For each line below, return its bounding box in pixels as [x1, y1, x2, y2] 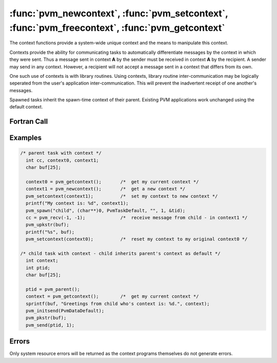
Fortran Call [9, 117, 48, 126]
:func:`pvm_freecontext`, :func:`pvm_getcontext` [9, 22, 225, 33]
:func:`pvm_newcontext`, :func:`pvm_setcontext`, [9, 8, 228, 19]
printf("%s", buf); [26, 229, 75, 235]
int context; [26, 258, 58, 264]
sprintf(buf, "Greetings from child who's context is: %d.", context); [26, 301, 210, 307]
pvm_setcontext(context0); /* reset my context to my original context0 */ [26, 236, 248, 242]
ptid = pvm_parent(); [26, 286, 81, 292]
